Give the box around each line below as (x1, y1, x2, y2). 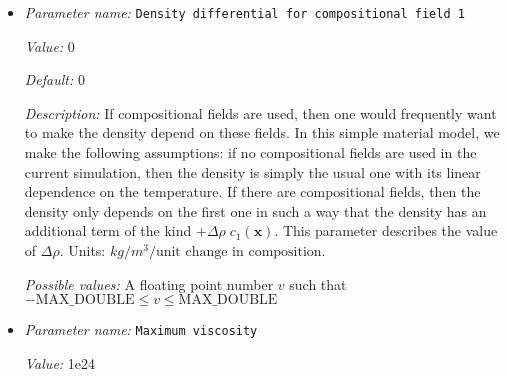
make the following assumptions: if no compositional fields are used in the (24, 142, 477, 163)
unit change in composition (155, 245, 322, 259)
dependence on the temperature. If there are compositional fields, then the (24, 181, 481, 202)
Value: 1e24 (24, 352, 96, 373)
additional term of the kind (24, 220, 192, 241)
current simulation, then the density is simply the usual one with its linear (24, 161, 481, 182)
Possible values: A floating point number (24, 273, 274, 294)
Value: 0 (24, 35, 75, 56)
